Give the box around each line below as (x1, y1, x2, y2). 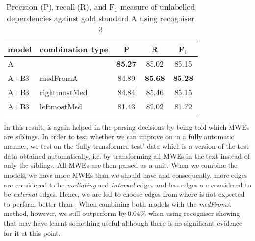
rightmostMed (39, 86, 88, 98)
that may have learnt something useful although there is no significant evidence (4, 217, 243, 228)
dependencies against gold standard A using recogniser (7, 12, 195, 24)
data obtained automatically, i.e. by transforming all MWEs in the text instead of (4, 150, 250, 161)
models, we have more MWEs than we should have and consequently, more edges (4, 169, 248, 180)
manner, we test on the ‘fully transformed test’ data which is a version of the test (4, 141, 249, 151)
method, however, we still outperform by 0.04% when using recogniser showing (4, 208, 240, 218)
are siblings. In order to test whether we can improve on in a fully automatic (4, 131, 234, 141)
